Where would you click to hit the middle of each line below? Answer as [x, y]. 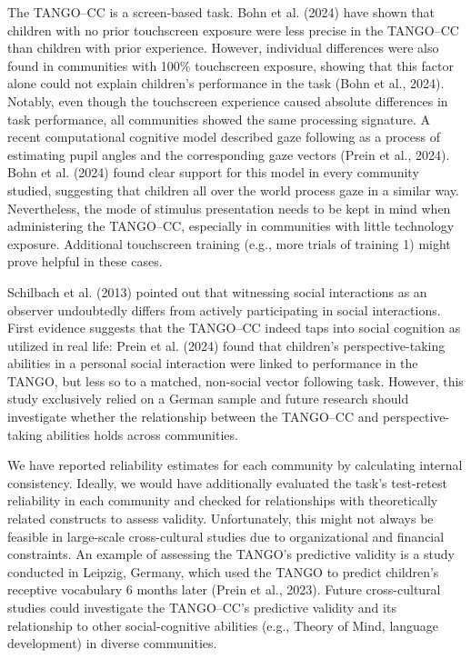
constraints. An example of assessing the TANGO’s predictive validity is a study [231, 554]
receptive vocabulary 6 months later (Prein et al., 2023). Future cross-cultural [224, 589]
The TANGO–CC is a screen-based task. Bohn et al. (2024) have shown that [221, 12]
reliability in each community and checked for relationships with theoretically [223, 500]
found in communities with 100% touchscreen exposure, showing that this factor [230, 65]
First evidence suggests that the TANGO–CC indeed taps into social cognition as [234, 328]
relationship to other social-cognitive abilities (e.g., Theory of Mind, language [223, 625]
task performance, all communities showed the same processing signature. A [219, 119]
